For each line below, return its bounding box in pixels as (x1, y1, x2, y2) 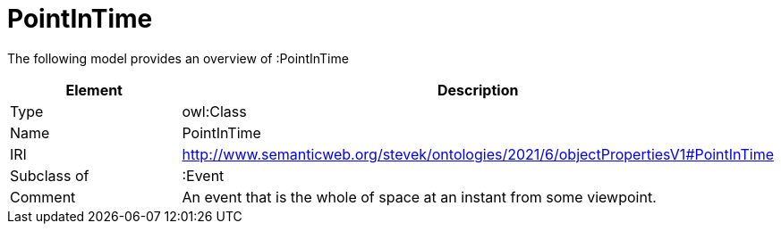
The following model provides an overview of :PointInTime (7, 50, 349, 66)
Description (437, 80, 519, 99)
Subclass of (10, 166, 89, 185)
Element (65, 80, 123, 99)
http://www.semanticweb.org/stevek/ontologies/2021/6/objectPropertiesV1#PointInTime (182, 144, 774, 163)
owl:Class (182, 102, 247, 120)
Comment (10, 187, 76, 206)
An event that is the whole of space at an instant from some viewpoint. (182, 187, 657, 206)
